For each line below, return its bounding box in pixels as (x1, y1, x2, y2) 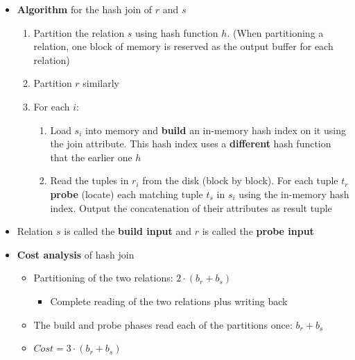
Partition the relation (33, 25, 125, 40)
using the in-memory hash (239, 186, 349, 201)
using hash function (135, 25, 218, 40)
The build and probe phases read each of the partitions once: (33, 317, 293, 332)
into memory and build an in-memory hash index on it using (85, 122, 346, 137)
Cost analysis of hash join (17, 247, 135, 261)
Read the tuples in (50, 173, 129, 188)
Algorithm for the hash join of (17, 2, 153, 16)
